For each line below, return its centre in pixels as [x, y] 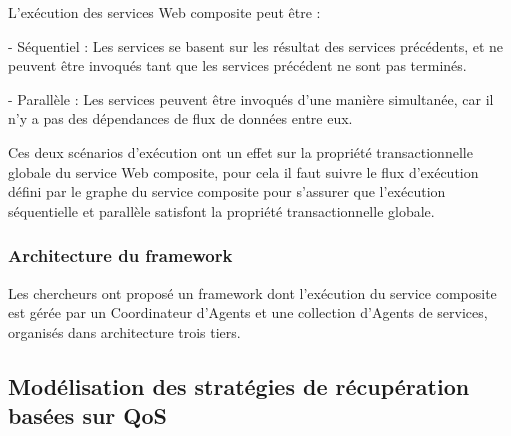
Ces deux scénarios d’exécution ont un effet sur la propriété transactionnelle [240, 151]
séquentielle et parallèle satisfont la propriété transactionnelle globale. [221, 210]
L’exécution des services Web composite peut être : [164, 12]
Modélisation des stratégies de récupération [239, 385]
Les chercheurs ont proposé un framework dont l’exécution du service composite [252, 292]
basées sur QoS [87, 415]
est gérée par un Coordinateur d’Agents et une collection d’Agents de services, [248, 312]
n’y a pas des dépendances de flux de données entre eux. [180, 118]
